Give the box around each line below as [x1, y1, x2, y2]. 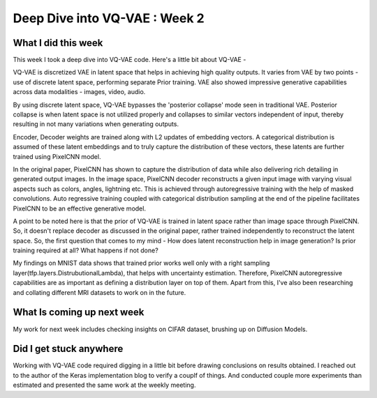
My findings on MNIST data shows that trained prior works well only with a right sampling [13, 259, 270, 268]
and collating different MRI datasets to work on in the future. [13, 288, 186, 296]
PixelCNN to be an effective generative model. [13, 204, 147, 213]
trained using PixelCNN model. [13, 152, 101, 160]
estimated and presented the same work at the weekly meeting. [13, 381, 196, 390]
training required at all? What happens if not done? [13, 246, 158, 254]
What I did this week [13, 37, 103, 49]
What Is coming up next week [13, 307, 145, 319]
